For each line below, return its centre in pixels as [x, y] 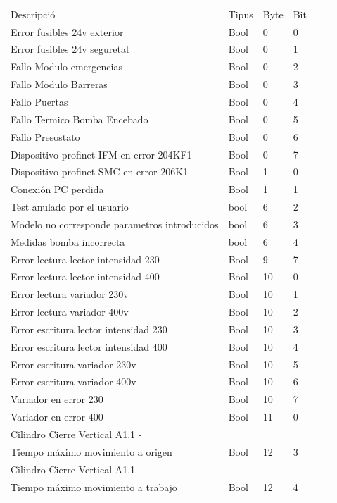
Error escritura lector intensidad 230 [89, 329]
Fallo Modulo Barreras [59, 84]
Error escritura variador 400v [74, 381]
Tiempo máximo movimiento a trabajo [94, 486]
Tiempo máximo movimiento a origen [91, 451]
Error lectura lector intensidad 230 [85, 259]
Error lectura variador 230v [70, 294]
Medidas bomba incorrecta [68, 241]
